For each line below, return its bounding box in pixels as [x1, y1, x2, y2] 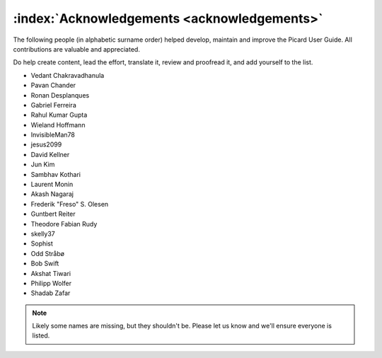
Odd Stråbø [30, 249, 65, 258]
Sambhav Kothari [30, 170, 81, 178]
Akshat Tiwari [30, 269, 71, 277]
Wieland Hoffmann [30, 120, 86, 129]
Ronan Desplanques [30, 91, 90, 99]
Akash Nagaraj [30, 190, 74, 198]
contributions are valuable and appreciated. [13, 45, 141, 53]
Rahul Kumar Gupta [30, 110, 88, 120]
